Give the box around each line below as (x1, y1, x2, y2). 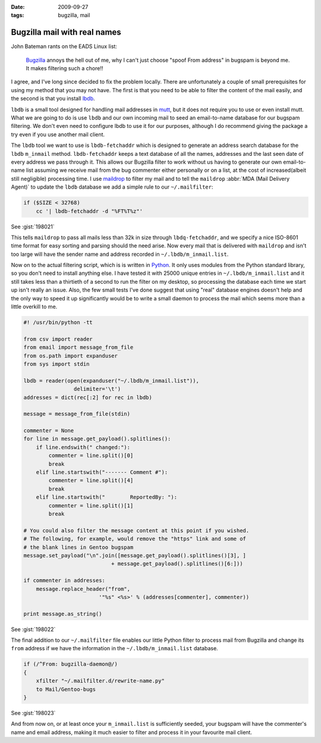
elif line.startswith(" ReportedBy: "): (36, 494, 178, 501)
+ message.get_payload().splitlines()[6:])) (111, 560, 243, 568)
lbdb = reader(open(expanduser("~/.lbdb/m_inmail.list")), (23, 377, 199, 384)
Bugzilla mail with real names (11, 27, 121, 37)
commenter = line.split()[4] (48, 477, 134, 484)
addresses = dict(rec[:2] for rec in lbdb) (23, 394, 153, 401)
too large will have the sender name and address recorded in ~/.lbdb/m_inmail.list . (11, 250, 229, 258)
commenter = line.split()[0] (48, 452, 134, 459)
